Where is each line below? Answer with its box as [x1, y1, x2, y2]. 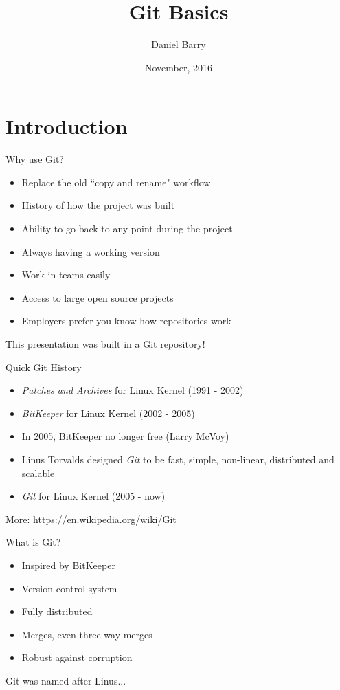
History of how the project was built [21, 198, 175, 212]
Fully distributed [21, 604, 93, 619]
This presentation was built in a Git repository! [5, 337, 205, 350]
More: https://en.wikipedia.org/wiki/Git [5, 511, 177, 526]
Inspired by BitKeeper [21, 557, 115, 572]
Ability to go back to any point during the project [21, 221, 233, 236]
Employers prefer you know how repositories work [21, 313, 231, 328]
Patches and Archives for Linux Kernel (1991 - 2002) [21, 383, 244, 397]
